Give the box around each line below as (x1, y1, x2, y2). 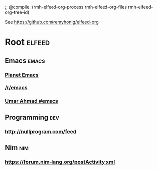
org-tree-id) (5, 9, 30, 15)
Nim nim (5, 144, 29, 152)
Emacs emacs (5, 56, 45, 65)
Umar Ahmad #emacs (5, 98, 58, 105)
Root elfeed (5, 37, 50, 48)
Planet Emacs (5, 71, 39, 78)
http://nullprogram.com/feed (5, 128, 77, 135)
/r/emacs (5, 85, 28, 91)
